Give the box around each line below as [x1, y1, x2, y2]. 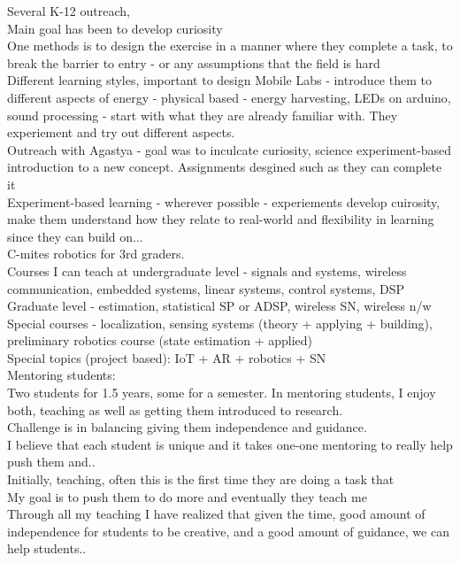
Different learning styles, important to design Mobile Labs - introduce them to [7, 71, 432, 89]
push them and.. [7, 452, 96, 471]
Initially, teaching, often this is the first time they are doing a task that [7, 470, 395, 489]
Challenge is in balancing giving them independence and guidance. [7, 418, 367, 436]
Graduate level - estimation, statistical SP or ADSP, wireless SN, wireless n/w [7, 297, 432, 315]
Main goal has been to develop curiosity [7, 19, 223, 37]
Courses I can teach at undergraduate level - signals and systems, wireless [7, 261, 407, 280]
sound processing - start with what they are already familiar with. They [7, 105, 398, 124]
